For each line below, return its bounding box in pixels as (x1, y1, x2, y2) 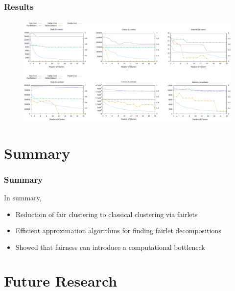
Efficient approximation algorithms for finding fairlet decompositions (15, 225, 221, 236)
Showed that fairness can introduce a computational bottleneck (15, 242, 205, 252)
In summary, (4, 193, 42, 203)
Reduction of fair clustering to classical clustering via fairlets (15, 209, 198, 219)
